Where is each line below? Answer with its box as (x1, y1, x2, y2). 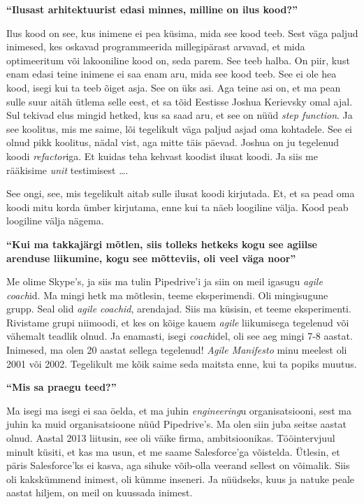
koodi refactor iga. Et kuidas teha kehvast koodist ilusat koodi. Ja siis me (6, 148, 318, 163)
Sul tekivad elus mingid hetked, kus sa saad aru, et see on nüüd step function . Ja (6, 108, 353, 122)
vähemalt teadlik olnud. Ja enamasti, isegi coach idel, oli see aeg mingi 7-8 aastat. (6, 329, 353, 343)
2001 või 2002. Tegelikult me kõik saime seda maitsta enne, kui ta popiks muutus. (6, 356, 357, 370)
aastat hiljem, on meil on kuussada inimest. (6, 485, 193, 500)
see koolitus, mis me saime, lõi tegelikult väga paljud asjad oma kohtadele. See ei (6, 121, 352, 136)
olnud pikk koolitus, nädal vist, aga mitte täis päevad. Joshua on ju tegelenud (6, 135, 340, 150)
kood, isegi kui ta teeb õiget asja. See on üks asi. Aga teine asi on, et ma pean (6, 80, 341, 94)
